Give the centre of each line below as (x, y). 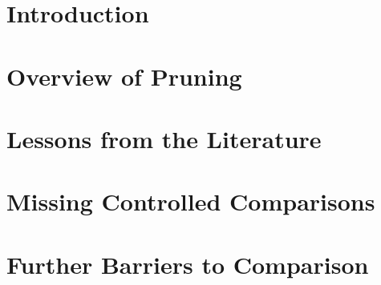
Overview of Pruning (124, 76)
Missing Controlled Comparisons (191, 201)
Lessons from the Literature (164, 138)
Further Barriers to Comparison (188, 264)
